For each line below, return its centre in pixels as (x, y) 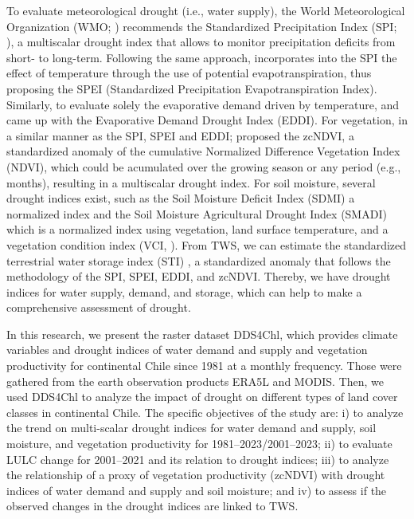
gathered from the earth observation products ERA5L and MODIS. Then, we (195, 381)
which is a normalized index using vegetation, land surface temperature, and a (197, 229)
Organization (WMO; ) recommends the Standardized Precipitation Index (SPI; (202, 26)
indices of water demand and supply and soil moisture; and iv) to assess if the (197, 490)
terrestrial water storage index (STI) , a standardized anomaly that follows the (199, 260)
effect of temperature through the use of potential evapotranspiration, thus (189, 73)
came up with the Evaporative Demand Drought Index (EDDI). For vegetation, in (207, 120)
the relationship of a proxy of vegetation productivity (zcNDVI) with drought (196, 475)
